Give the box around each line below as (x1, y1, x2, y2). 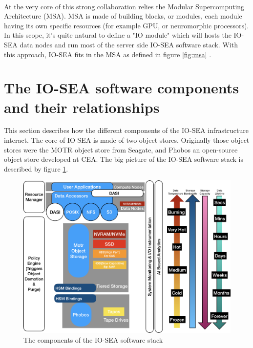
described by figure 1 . (4, 163, 68, 174)
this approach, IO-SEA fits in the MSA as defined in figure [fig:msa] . (4, 49, 211, 59)
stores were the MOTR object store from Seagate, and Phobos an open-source (4, 144, 238, 154)
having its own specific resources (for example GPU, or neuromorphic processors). (4, 20, 249, 30)
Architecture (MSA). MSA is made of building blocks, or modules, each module (4, 11, 242, 21)
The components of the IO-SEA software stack (23, 335, 163, 345)
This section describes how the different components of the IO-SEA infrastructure (4, 125, 249, 135)
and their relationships (4, 97, 160, 117)
